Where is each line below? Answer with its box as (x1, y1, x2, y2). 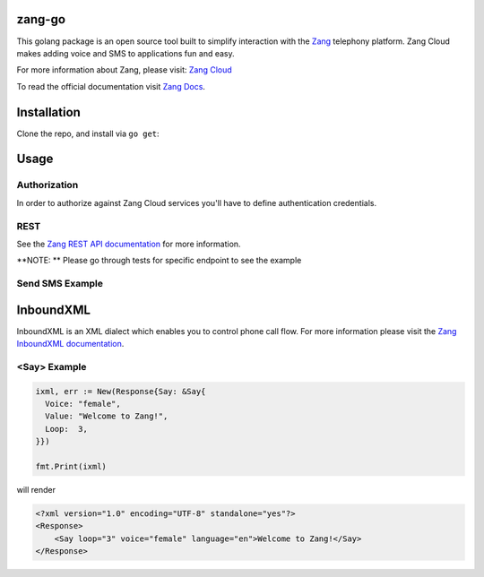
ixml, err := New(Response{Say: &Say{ (35, 386, 206, 396)
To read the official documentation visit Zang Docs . (16, 81, 206, 91)
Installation (16, 104, 81, 120)
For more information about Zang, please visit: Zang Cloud (16, 65, 232, 75)
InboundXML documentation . (16, 339, 125, 349)
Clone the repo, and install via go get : (16, 128, 160, 139)
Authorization (16, 179, 79, 192)
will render (16, 485, 56, 495)
